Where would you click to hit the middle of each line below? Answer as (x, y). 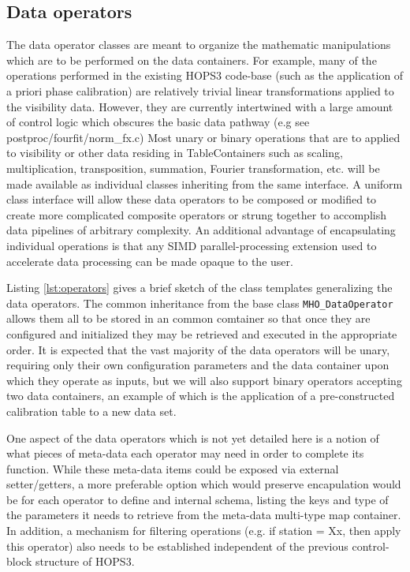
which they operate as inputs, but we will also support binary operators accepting (204, 380)
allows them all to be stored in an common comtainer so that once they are (188, 318)
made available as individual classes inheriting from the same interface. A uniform (205, 183)
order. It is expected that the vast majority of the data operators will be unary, (198, 349)
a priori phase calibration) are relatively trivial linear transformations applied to (200, 90)
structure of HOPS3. (85, 561)
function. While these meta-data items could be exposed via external (173, 468)
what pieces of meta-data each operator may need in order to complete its (185, 453)
